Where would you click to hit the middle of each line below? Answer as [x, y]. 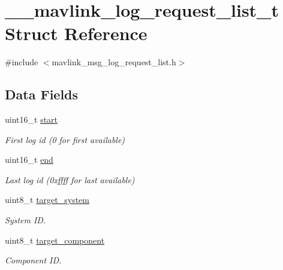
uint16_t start [31, 119]
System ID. [25, 220]
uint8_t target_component [55, 240]
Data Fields [42, 94]
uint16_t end [29, 160]
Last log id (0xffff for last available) [70, 179]
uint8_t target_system [47, 200]
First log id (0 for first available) [65, 139]
